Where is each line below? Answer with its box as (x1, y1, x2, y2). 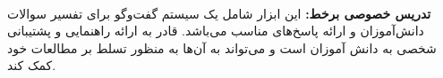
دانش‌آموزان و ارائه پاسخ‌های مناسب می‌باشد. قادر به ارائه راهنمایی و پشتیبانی (7, 21, 424, 40)
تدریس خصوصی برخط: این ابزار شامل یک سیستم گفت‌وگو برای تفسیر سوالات (7, 4, 431, 22)
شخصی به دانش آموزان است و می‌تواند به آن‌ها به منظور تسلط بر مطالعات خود (7, 38, 437, 57)
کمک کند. (7, 56, 56, 74)
